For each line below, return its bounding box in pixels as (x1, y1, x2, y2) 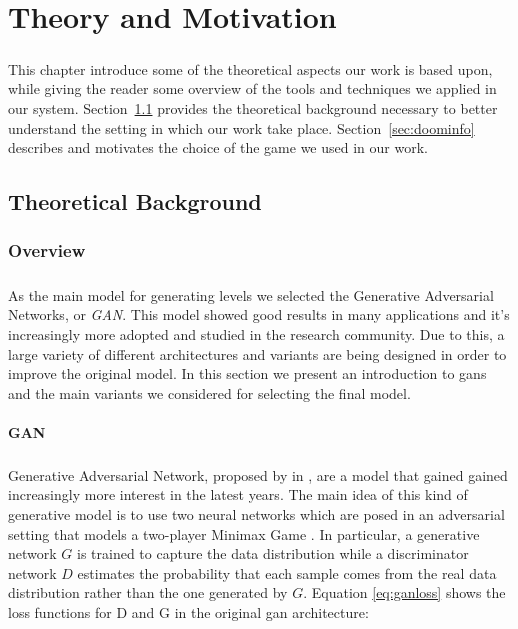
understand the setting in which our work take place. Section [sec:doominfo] (8, 117, 475, 138)
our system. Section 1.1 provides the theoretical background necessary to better (8, 97, 498, 118)
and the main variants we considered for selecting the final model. (8, 382, 411, 403)
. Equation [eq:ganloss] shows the (303, 582, 506, 603)
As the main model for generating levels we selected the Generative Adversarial (8, 284, 494, 305)
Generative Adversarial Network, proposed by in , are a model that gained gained (8, 464, 508, 485)
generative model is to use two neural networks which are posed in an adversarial (8, 504, 505, 525)
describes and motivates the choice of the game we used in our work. (8, 137, 428, 158)
